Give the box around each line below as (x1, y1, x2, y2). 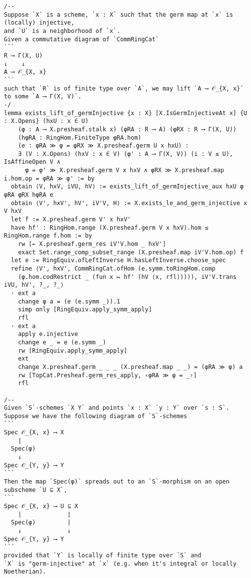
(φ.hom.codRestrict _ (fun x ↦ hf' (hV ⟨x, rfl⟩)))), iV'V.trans (18, 273, 237, 280)
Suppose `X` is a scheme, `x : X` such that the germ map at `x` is (4, 11, 233, 18)
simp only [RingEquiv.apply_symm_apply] (18, 306, 152, 313)
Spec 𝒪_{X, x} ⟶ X (4, 429, 64, 436)
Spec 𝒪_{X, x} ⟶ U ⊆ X (4, 503, 78, 510)
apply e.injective (18, 331, 78, 338)
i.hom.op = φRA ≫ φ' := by (4, 175, 95, 182)
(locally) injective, (4, 19, 75, 27)
